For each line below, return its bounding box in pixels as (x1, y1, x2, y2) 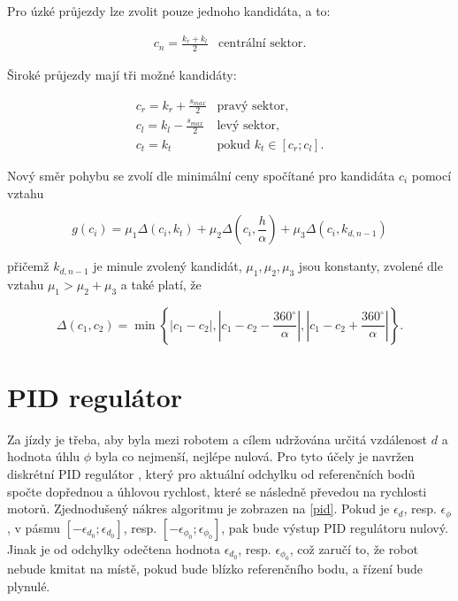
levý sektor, (217, 119, 279, 133)
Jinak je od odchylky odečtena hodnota (7, 539, 220, 558)
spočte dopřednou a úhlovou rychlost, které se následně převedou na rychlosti (7, 482, 427, 500)
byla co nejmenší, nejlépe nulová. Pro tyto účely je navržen (95, 447, 415, 466)
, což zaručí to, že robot (289, 539, 418, 558)
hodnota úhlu (7, 447, 80, 466)
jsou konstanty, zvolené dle (298, 257, 443, 275)
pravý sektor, (217, 99, 289, 112)
